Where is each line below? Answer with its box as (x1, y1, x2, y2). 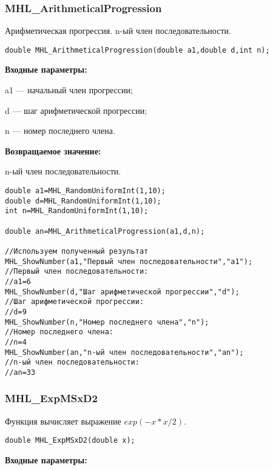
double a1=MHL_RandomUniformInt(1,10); (5, 187, 166, 196)
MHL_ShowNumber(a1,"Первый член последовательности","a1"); (5, 257, 253, 266)
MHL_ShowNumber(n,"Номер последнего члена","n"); (5, 317, 209, 326)
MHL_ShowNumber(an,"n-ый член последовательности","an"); (5, 348, 244, 357)
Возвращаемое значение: (5, 144, 101, 157)
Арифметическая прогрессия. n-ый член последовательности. (5, 24, 231, 37)
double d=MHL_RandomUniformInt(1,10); (5, 196, 161, 205)
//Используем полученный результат (5, 247, 149, 256)
